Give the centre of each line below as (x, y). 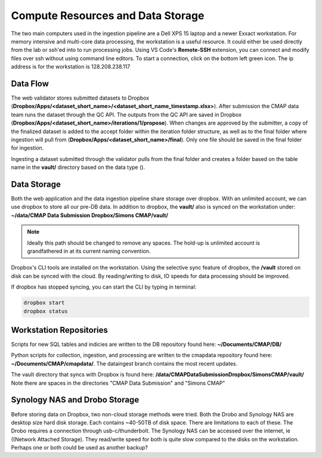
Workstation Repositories (60, 330)
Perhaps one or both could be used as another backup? (80, 448)
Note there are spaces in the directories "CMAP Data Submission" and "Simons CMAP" (118, 383)
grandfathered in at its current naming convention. (89, 251)
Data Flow (30, 83)
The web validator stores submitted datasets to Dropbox (80, 98)
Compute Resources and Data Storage (108, 16)
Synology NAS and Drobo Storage (75, 400)
